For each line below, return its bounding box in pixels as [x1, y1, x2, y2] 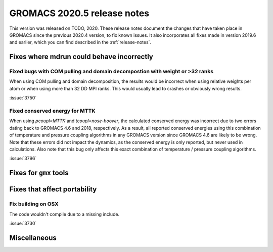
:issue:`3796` [9, 156, 37, 162]
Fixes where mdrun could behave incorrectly [9, 53, 154, 61]
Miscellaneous [9, 233, 57, 242]
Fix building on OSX [9, 200, 59, 208]
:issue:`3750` [9, 95, 37, 101]
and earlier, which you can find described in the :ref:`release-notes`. [9, 39, 152, 45]
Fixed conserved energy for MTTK [9, 108, 96, 115]
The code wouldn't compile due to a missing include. [9, 211, 120, 217]
